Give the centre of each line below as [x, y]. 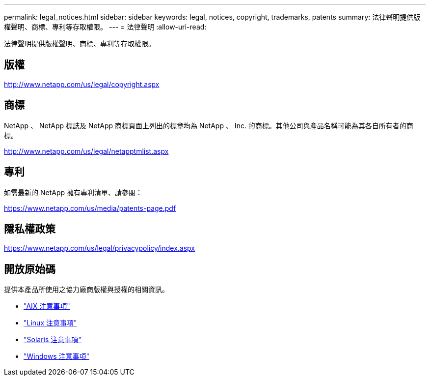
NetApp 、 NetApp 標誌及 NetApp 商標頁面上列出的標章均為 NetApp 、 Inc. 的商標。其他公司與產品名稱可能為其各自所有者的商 [209, 125]
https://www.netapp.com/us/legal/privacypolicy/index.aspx [99, 248]
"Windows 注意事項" [56, 356]
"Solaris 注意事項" [53, 340]
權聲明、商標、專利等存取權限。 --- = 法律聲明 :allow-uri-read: [105, 27]
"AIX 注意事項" [47, 306]
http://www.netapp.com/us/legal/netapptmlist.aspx [86, 151]
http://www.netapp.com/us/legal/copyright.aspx [82, 84]
